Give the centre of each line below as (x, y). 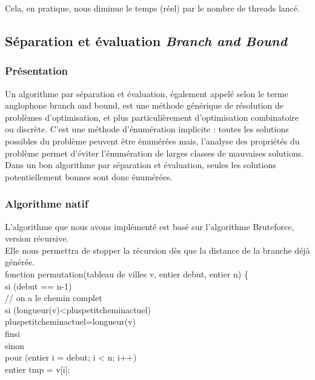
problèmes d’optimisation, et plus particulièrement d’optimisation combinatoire (152, 117)
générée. (20, 262)
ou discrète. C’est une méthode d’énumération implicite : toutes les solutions (147, 129)
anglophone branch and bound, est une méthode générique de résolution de (144, 105)
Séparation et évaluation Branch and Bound (146, 40)
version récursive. (37, 238)
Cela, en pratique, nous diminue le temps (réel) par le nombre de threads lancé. (152, 8)
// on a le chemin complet (54, 298)
